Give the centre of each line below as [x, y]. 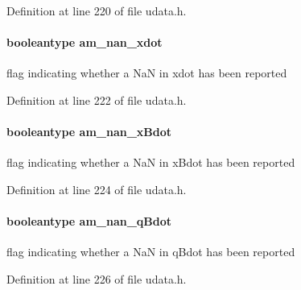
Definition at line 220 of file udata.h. [97, 10]
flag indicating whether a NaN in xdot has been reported [147, 73]
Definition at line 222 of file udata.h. [97, 99]
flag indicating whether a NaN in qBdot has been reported [151, 252]
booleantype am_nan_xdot [85, 42]
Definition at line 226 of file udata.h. [97, 278]
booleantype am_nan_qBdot [89, 221]
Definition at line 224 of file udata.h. [97, 189]
